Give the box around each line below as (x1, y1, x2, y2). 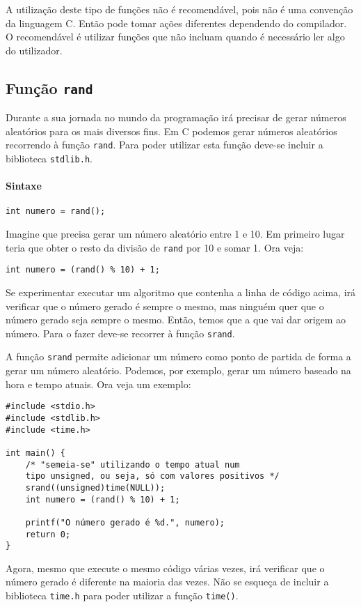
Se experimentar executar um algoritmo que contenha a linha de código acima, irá (6, 285, 356, 300)
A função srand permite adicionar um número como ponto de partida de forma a (6, 349, 351, 364)
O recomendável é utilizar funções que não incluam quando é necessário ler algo (6, 29, 345, 44)
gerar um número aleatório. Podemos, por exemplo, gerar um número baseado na (6, 363, 351, 378)
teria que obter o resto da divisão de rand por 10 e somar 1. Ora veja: (6, 240, 304, 254)
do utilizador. (6, 43, 63, 57)
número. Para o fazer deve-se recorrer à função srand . (6, 325, 235, 340)
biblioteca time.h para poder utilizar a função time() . (6, 588, 239, 603)
